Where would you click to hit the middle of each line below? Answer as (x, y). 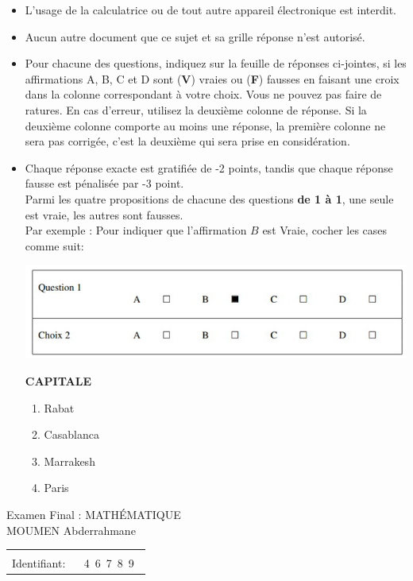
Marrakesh (69, 461)
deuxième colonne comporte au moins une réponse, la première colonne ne (205, 125)
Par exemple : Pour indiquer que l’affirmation (136, 230)
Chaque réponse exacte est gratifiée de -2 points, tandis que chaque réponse (209, 167)
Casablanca (71, 434)
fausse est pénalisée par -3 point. (104, 183)
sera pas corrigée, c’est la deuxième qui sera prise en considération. (187, 141)
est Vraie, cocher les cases (325, 230)
